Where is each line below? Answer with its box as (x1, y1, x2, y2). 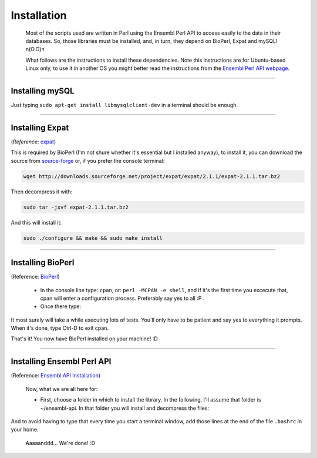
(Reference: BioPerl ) (11, 273, 60, 280)
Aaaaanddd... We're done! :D (25, 439, 96, 446)
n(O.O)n (25, 46, 45, 53)
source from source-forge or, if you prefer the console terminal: (11, 157, 165, 164)
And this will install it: (11, 219, 62, 226)
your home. (11, 426, 39, 433)
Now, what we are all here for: (25, 385, 98, 392)
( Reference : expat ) (11, 138, 56, 145)
